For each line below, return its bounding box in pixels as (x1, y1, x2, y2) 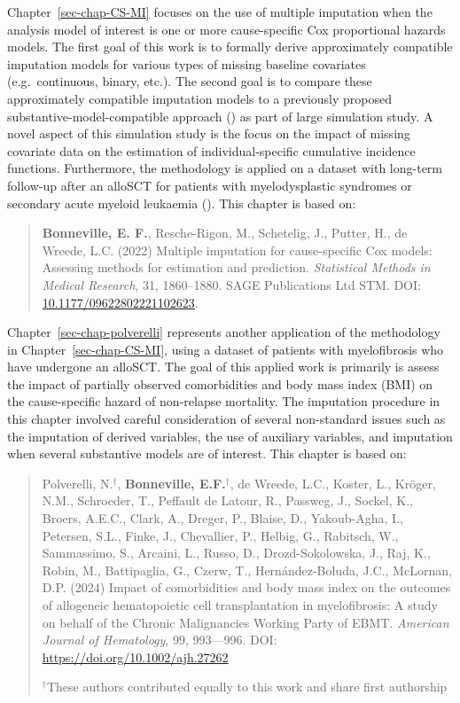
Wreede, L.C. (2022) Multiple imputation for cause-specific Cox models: (42, 240, 433, 259)
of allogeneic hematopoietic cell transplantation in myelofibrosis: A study (42, 596, 438, 613)
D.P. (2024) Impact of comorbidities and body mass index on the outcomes (42, 578, 451, 597)
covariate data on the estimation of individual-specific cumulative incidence (7, 141, 416, 160)
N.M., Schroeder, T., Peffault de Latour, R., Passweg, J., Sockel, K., (42, 491, 413, 510)
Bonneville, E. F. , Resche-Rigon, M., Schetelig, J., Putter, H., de (42, 223, 408, 242)
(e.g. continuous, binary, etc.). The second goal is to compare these (7, 72, 372, 90)
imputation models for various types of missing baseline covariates (7, 54, 366, 73)
